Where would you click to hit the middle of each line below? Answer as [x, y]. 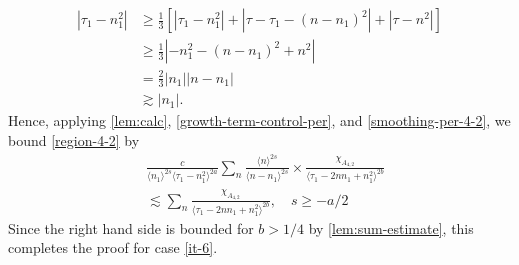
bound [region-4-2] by [74, 140]
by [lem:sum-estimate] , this [391, 227]
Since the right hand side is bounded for [131, 227]
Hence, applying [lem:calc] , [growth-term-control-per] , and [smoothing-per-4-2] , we [259, 120]
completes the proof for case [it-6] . [113, 247]
